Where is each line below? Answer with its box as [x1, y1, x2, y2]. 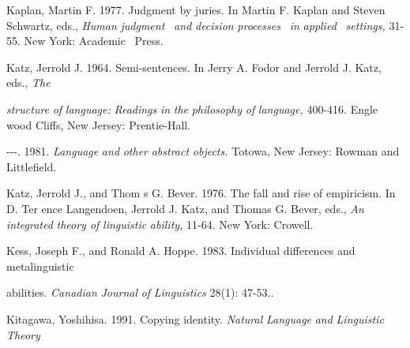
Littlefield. [6, 158, 57, 174]
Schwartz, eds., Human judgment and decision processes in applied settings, [6, 17, 386, 33]
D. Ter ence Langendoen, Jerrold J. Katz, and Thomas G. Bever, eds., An [6, 200, 364, 216]
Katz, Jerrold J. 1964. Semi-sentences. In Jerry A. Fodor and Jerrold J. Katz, [6, 58, 382, 75]
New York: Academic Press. [24, 32, 164, 49]
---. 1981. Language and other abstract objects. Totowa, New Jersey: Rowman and [6, 143, 400, 159]
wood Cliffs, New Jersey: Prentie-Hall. [6, 116, 191, 133]
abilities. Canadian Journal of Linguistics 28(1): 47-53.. [6, 284, 274, 301]
